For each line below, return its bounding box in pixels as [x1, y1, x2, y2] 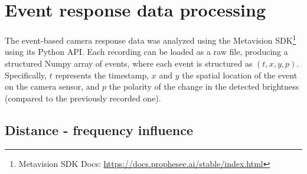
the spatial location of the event [182, 68, 298, 81]
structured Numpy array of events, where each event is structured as [5, 57, 253, 69]
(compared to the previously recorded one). [5, 91, 161, 104]
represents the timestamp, [55, 68, 149, 81]
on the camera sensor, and [5, 80, 100, 93]
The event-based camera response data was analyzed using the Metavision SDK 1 [5, 32, 296, 46]
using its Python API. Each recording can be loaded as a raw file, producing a [5, 45, 288, 58]
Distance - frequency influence [5, 120, 194, 139]
